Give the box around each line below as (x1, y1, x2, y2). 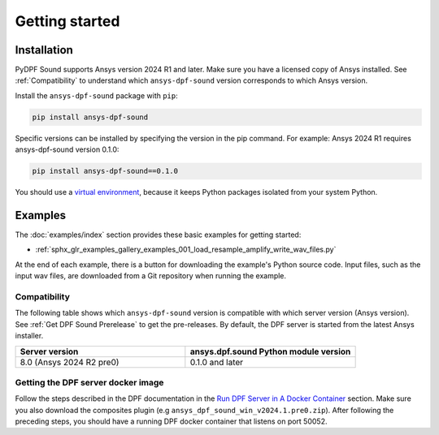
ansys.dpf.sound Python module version (189, 346, 351, 357)
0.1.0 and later (189, 356, 244, 368)
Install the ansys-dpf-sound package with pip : (15, 90, 178, 101)
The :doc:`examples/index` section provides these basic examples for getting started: (15, 230, 302, 239)
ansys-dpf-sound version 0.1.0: (15, 144, 120, 154)
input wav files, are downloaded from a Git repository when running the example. (15, 271, 287, 281)
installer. (15, 331, 44, 341)
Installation (15, 43, 73, 57)
